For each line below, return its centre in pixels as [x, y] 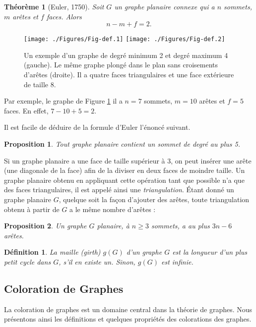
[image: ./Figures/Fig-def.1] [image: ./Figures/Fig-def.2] [125, 39]
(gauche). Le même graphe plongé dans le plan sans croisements [121, 65]
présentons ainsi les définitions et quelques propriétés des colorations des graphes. [128, 319]
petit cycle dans [28, 261]
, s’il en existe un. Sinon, [97, 261]
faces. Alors [64, 16]
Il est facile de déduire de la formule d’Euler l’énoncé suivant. [97, 127]
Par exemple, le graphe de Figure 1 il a [63, 101]
